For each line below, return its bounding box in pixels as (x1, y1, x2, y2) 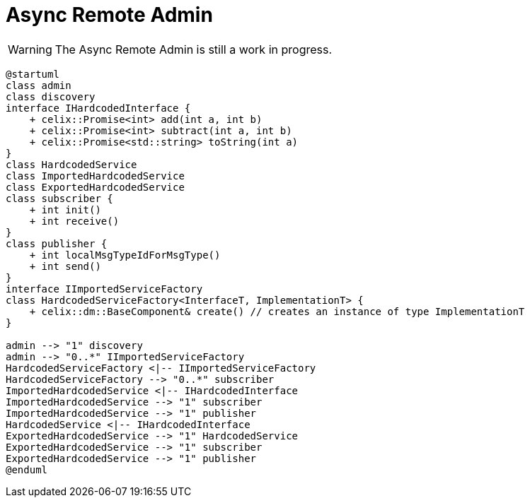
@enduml (6, 463, 48, 475)
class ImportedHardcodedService (6, 170, 185, 182)
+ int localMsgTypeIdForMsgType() (29, 249, 221, 261)
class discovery (6, 90, 96, 102)
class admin (6, 79, 71, 91)
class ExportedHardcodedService (6, 181, 185, 193)
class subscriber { (6, 192, 113, 204)
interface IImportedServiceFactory (6, 283, 203, 295)
